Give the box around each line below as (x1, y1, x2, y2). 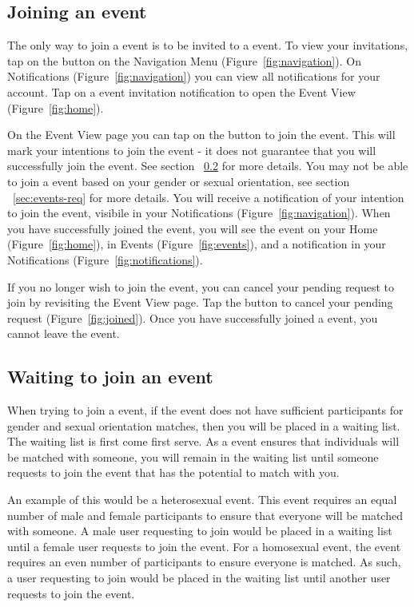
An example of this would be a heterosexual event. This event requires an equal (7, 491, 397, 508)
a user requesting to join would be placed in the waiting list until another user (7, 569, 391, 586)
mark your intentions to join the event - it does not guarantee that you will (7, 141, 376, 158)
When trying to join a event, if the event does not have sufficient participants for (7, 402, 404, 419)
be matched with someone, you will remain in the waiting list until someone (7, 448, 379, 465)
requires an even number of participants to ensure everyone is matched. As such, (7, 553, 401, 570)
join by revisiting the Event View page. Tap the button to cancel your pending (7, 294, 393, 311)
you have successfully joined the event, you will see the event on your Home (7, 220, 378, 236)
